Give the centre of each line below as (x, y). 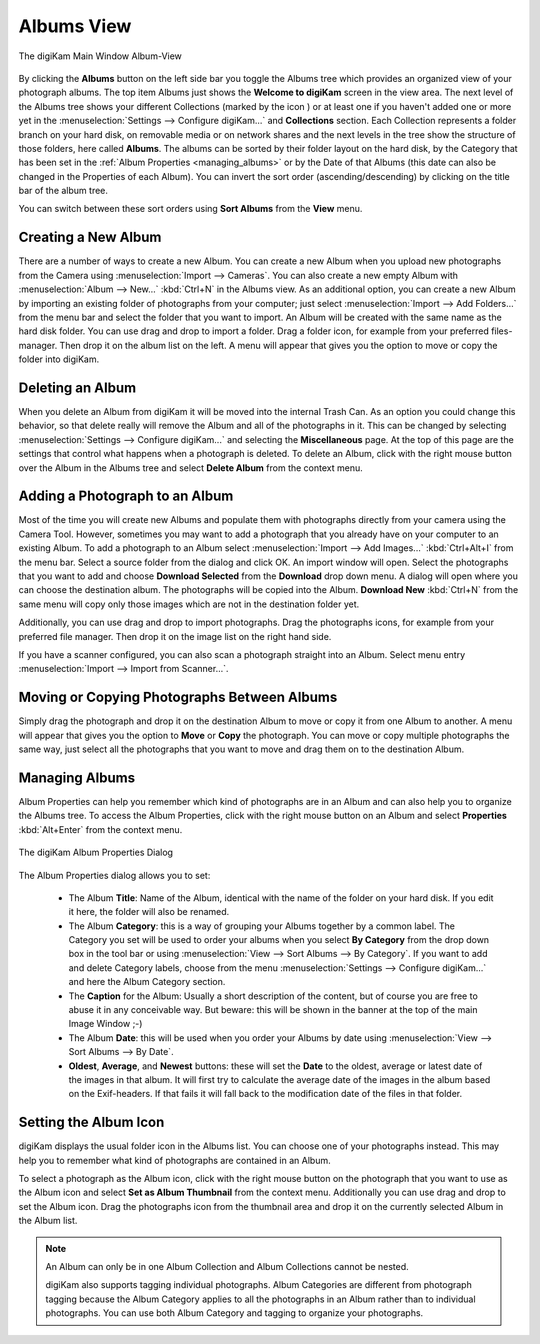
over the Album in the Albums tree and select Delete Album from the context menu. (191, 467)
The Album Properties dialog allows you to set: (114, 875)
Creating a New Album (90, 237)
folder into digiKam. (59, 359)
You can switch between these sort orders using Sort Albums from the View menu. (190, 209)
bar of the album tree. (63, 191)
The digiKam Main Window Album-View (100, 56)
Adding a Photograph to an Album (126, 496)
